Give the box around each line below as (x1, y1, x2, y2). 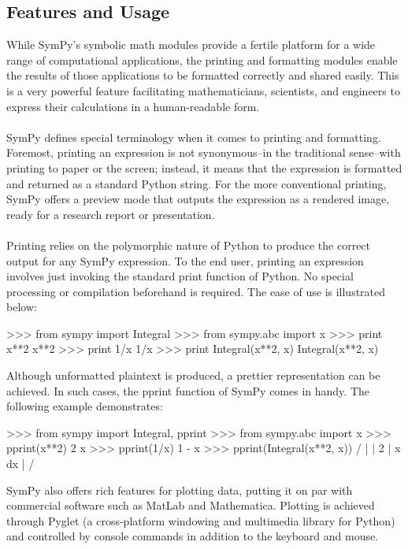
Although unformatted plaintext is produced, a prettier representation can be (6, 367, 380, 384)
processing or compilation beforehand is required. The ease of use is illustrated (6, 283, 386, 299)
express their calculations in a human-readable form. (6, 98, 260, 114)
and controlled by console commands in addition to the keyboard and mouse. (6, 528, 379, 544)
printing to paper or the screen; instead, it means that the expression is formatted (6, 159, 402, 176)
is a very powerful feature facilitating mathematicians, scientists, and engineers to (6, 82, 400, 98)
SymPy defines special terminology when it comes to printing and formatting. (6, 128, 381, 145)
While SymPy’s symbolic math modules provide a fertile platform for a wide (6, 36, 376, 53)
